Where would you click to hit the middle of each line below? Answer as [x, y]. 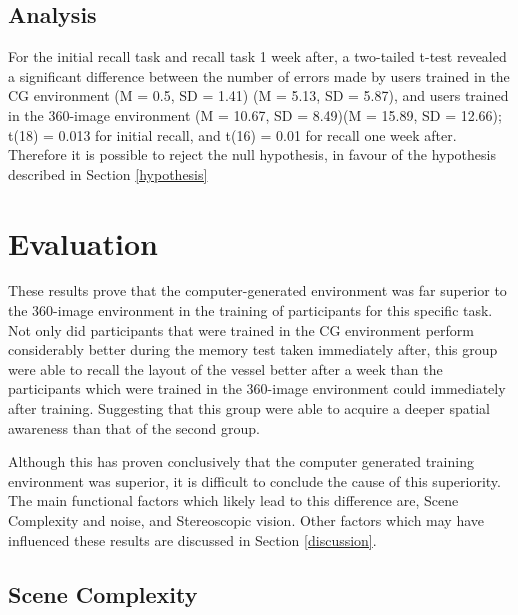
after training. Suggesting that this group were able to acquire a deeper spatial [249, 408]
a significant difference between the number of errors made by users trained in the [259, 75]
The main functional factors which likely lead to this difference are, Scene [233, 500]
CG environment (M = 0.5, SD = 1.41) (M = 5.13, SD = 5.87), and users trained [258, 95]
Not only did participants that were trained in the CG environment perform [241, 329]
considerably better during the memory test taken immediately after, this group [253, 349]
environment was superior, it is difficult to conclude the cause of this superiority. [254, 480]
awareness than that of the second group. [134, 427]
